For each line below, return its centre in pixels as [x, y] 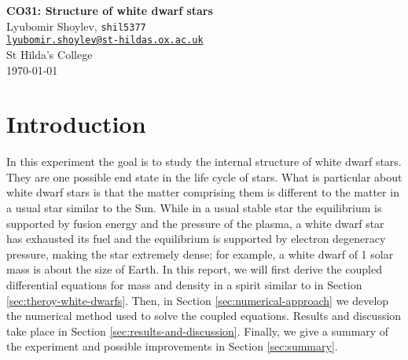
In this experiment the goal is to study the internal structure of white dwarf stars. [204, 162]
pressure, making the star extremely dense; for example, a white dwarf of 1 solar [200, 253]
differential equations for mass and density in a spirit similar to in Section [184, 284]
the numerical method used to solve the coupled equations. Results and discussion [204, 316]
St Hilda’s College [50, 54]
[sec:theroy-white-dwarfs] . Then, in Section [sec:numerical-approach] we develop [198, 300]
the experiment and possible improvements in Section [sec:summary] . [172, 346]
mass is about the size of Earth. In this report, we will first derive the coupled [195, 269]
